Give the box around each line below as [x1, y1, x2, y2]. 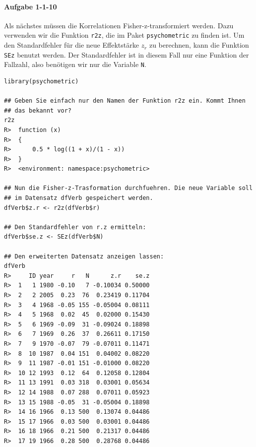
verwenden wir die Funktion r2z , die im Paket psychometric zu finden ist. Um [4, 30, 245, 40]
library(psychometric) [4, 77, 79, 85]
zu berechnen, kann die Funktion [149, 40, 249, 50]
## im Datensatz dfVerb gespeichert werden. [4, 194, 153, 202]
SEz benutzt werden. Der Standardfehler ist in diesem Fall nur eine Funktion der [4, 49, 249, 60]
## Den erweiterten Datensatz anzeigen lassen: [4, 253, 164, 260]
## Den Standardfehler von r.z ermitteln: [4, 223, 146, 231]
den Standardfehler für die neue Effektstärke [4, 40, 139, 50]
